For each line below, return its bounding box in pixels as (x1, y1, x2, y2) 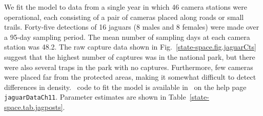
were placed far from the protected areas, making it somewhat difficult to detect (4, 72, 256, 82)
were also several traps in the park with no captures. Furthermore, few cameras (4, 61, 253, 72)
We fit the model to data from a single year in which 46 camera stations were (4, 2, 247, 12)
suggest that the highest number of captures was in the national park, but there (4, 51, 255, 62)
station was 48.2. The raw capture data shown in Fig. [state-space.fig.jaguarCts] (4, 41, 256, 52)
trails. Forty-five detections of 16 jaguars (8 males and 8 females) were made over (4, 21, 259, 32)
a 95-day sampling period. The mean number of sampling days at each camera (4, 31, 250, 42)
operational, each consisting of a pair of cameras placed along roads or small (4, 11, 244, 22)
